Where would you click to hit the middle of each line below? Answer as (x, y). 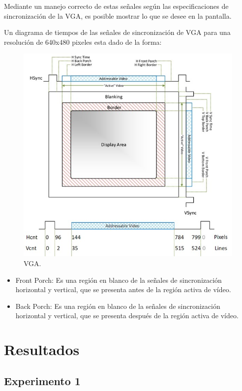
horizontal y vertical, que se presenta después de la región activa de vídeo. (127, 316)
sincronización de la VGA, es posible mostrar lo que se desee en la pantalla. (118, 15)
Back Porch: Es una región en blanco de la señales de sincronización (118, 306)
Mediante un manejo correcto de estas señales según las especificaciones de (116, 6)
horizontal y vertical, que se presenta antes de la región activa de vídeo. (123, 289)
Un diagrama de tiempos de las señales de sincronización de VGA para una (117, 32)
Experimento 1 (42, 380)
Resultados (42, 349)
